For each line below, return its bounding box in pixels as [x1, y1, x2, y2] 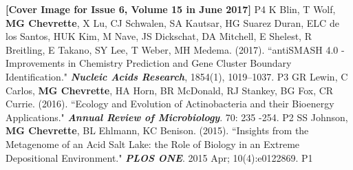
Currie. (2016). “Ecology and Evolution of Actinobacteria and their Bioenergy [6, 96, 334, 111]
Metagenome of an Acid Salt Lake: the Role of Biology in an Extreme [6, 136, 300, 151]
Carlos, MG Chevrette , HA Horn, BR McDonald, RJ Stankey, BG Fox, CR [6, 83, 334, 97]
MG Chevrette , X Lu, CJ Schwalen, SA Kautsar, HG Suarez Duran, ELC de [6, 15, 339, 30]
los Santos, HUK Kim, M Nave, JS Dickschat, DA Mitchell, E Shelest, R [6, 29, 312, 43]
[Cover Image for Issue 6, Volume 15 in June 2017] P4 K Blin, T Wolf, [6, 2, 336, 16]
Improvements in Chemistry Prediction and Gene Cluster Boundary [6, 56, 292, 70]
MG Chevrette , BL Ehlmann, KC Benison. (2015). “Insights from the [6, 123, 309, 138]
